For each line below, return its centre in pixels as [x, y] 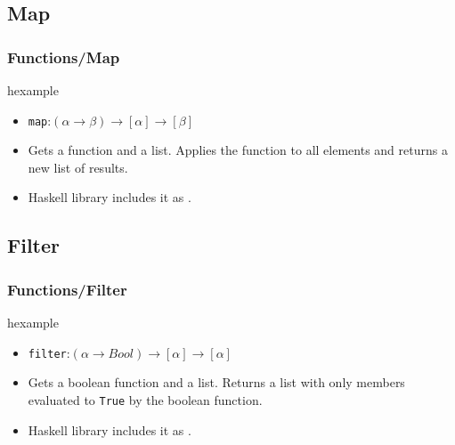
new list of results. [78, 167]
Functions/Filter [67, 289]
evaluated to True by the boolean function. [145, 399]
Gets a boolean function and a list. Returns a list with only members [216, 382]
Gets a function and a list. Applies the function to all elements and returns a [238, 150]
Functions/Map [64, 57]
